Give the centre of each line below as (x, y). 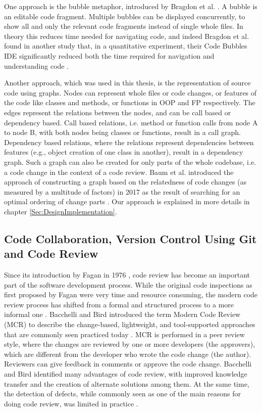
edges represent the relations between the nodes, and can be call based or (118, 112)
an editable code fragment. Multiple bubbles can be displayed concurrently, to (125, 16)
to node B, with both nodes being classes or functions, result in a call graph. (123, 132)
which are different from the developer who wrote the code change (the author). (128, 354)
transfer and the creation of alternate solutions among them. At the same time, (127, 383)
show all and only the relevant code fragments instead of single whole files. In (124, 26)
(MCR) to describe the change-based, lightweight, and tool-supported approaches (130, 324)
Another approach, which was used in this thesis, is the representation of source (127, 83)
